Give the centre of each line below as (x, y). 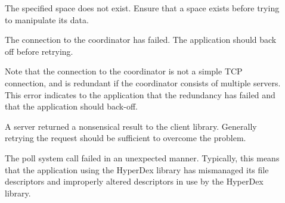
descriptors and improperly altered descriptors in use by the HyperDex (134, 181)
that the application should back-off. (71, 106)
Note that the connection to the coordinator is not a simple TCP (124, 71)
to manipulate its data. (47, 19)
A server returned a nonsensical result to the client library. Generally (131, 126)
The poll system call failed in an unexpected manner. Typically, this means (142, 157)
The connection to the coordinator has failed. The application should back (141, 40)
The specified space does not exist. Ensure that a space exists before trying (142, 8)
